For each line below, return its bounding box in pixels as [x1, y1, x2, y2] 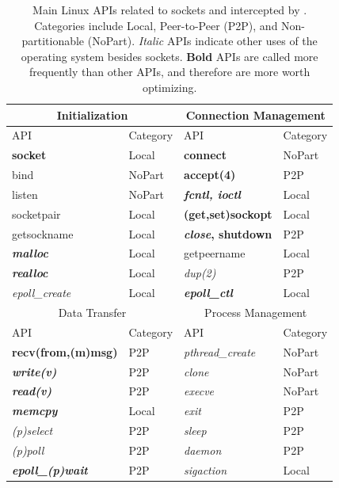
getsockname [12, 225, 74, 242]
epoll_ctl [184, 284, 233, 301]
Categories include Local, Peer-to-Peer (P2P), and [34, 17, 278, 33]
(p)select [12, 422, 53, 439]
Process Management [204, 304, 307, 320]
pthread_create [184, 343, 256, 360]
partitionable [21, 32, 85, 49]
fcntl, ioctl [184, 185, 241, 202]
